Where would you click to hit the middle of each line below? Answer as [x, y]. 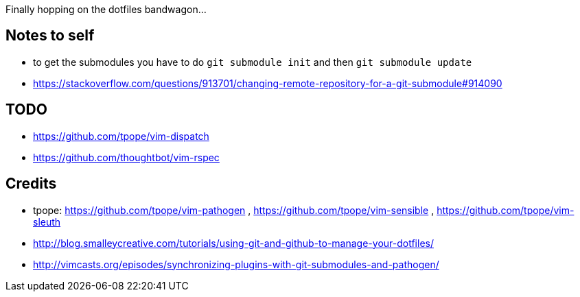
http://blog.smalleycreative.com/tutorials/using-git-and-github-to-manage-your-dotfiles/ [233, 243]
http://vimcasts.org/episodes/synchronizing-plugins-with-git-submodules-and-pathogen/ [236, 264]
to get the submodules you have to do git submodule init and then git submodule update [253, 62]
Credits [31, 184]
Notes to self [50, 36]
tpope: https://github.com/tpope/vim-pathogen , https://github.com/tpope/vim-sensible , [234, 210]
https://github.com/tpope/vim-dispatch [121, 136]
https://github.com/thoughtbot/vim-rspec [126, 157]
